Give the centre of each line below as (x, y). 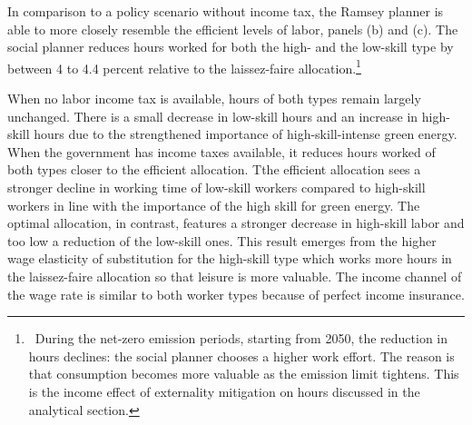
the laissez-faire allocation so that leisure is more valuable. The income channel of (235, 276)
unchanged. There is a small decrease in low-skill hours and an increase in (213, 116)
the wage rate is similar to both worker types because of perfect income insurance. (236, 294)
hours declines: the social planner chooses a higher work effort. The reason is (241, 356)
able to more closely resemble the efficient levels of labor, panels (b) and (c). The (233, 29)
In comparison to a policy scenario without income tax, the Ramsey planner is (226, 11)
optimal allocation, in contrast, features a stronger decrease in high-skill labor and (236, 223)
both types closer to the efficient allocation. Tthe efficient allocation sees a (214, 169)
